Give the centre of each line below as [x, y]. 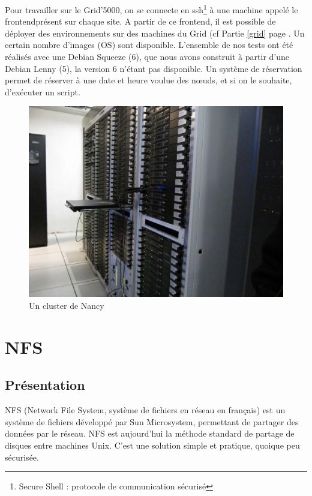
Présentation [45, 385]
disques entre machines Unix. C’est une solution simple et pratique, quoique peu [152, 445]
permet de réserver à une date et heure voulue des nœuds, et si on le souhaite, [148, 80]
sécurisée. [22, 457]
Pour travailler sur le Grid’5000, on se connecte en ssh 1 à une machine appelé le [151, 9]
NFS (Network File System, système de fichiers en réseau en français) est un [145, 410]
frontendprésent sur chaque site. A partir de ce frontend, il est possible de [140, 21]
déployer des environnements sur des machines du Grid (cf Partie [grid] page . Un [155, 33]
